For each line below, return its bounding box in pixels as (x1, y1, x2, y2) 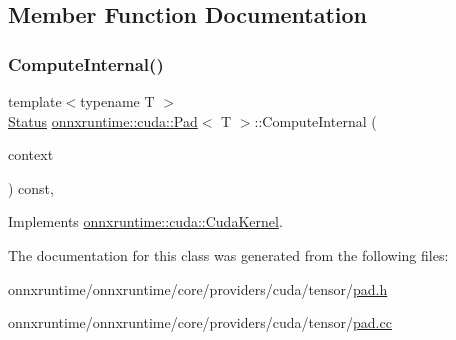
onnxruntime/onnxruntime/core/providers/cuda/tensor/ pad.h (8, 278, 388, 299)
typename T (80, 91, 155, 111)
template (8, 91, 62, 111)
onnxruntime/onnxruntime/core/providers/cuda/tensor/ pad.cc (8, 312, 392, 333)
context (8, 144, 54, 165)
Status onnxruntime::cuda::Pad (8, 110, 198, 131)
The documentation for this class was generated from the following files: (8, 244, 449, 265)
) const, (8, 177, 54, 198)
